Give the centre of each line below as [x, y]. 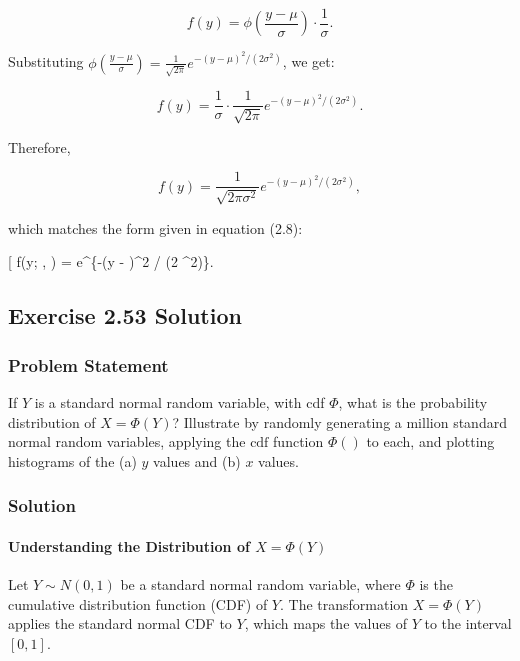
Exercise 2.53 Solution [125, 315]
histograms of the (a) [72, 460]
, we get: [308, 61]
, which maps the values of [325, 623]
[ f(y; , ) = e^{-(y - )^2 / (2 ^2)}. [111, 261]
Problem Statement [88, 364]
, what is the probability [413, 401]
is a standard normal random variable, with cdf [179, 401]
